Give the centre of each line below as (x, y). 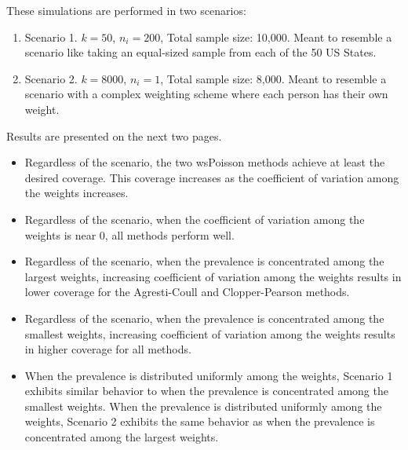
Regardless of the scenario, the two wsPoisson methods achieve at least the (205, 162)
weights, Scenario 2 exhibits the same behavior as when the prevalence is (200, 421)
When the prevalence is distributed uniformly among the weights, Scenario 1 (209, 375)
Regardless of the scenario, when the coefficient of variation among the (195, 219)
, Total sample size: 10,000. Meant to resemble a (276, 37)
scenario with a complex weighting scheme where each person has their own (206, 94)
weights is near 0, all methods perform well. (129, 234)
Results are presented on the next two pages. (114, 135)
